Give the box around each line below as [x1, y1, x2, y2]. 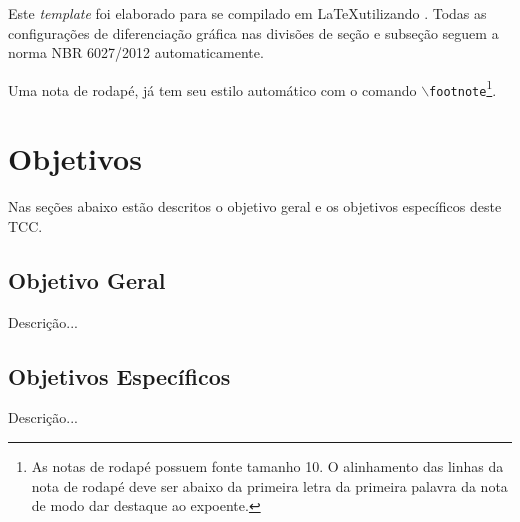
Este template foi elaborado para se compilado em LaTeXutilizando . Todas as [8, 3, 487, 23]
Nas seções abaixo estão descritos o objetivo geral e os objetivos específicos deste [8, 196, 502, 217]
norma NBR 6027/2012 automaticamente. [8, 42, 264, 63]
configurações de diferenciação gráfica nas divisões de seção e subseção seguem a [8, 22, 499, 43]
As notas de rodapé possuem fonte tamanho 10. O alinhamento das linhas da [31, 456, 504, 476]
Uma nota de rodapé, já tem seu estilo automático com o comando [8, 79, 417, 100]
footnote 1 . [429, 76, 497, 100]
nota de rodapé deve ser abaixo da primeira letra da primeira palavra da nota [31, 475, 508, 496]
